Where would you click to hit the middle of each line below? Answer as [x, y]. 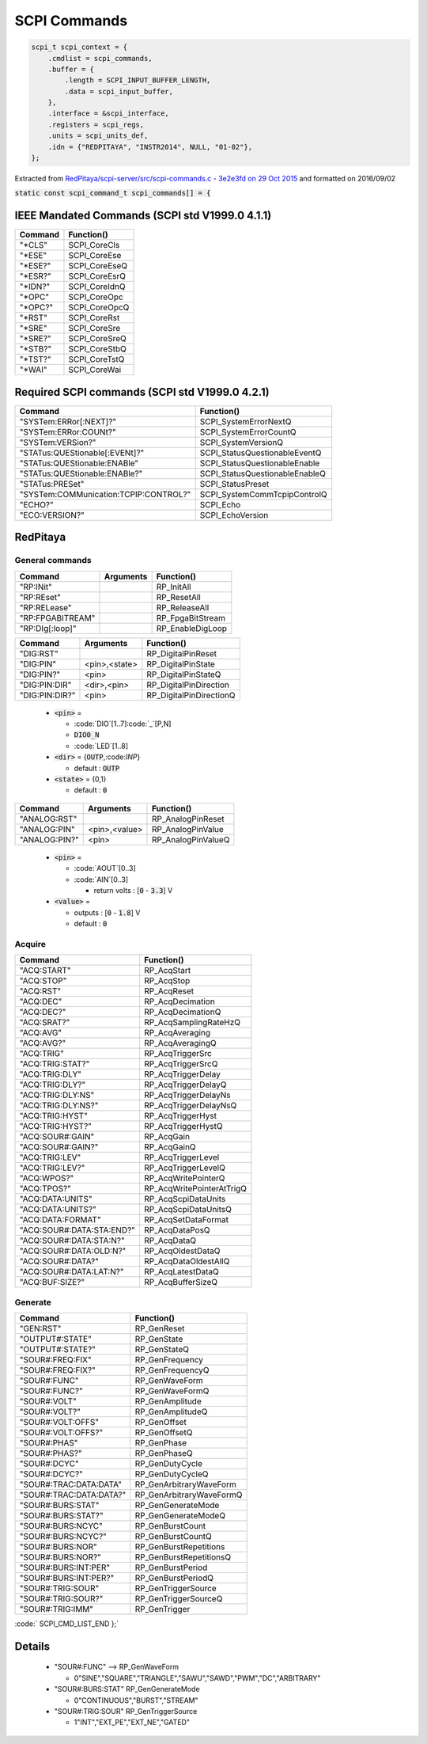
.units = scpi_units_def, [98, 136]
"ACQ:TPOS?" [45, 1189]
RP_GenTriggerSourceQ [179, 1598]
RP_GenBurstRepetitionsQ [183, 1557]
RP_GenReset [160, 1328]
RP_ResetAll [178, 597]
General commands [53, 560]
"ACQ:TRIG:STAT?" [55, 1064]
